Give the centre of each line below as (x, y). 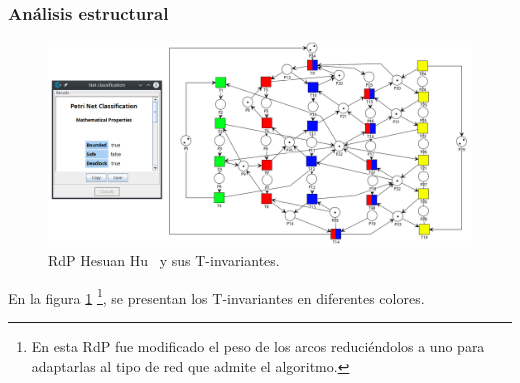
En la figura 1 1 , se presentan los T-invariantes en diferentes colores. (216, 296)
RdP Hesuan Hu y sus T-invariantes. (164, 260)
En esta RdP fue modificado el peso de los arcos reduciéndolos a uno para (258, 346)
